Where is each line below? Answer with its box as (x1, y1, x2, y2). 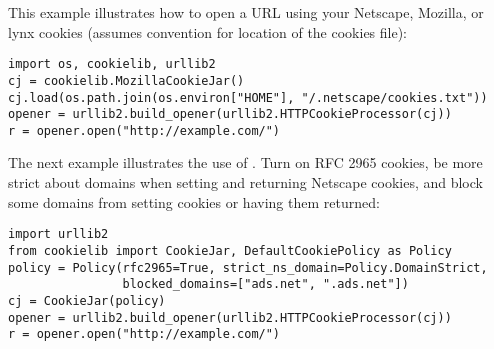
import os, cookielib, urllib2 (8, 57, 216, 72)
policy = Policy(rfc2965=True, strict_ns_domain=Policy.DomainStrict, (8, 260, 488, 275)
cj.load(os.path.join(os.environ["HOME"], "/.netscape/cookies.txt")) (8, 90, 488, 105)
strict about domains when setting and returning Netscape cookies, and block (8, 172, 483, 193)
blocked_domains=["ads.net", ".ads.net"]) (122, 277, 409, 292)
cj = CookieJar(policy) (8, 293, 166, 308)
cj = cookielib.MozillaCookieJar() (8, 73, 245, 88)
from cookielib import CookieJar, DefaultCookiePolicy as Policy (8, 243, 452, 258)
